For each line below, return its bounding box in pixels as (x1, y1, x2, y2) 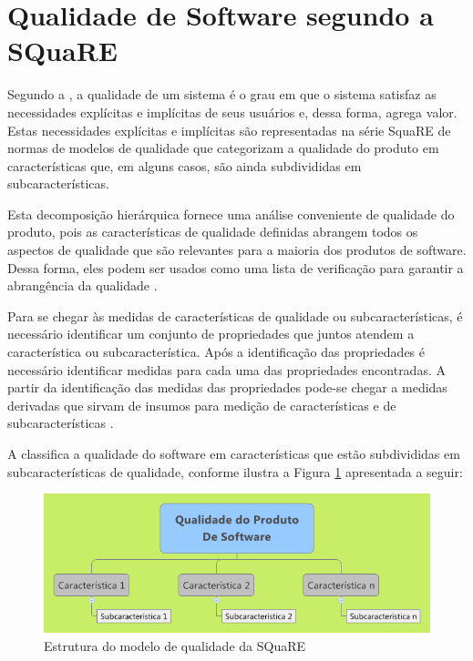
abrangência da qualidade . (7, 276, 158, 295)
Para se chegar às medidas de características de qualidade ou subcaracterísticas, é (7, 306, 463, 325)
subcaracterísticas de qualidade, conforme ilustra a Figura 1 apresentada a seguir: (7, 462, 463, 481)
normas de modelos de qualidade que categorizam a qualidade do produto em (7, 138, 439, 158)
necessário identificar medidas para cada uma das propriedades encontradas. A (7, 360, 446, 379)
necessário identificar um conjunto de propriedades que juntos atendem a (7, 324, 415, 343)
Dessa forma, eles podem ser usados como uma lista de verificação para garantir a (7, 258, 464, 277)
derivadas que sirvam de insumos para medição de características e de (7, 395, 396, 414)
